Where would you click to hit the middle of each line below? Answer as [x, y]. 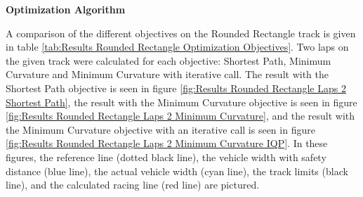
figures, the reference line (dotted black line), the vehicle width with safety [166, 157]
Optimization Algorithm [66, 9]
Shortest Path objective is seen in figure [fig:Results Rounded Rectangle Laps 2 [176, 88]
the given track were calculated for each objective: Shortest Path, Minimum [169, 60]
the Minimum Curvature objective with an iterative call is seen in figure [160, 129]
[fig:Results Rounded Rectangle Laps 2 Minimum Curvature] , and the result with [180, 116]
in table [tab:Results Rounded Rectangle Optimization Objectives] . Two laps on [177, 47]
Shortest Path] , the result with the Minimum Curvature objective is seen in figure [181, 102]
